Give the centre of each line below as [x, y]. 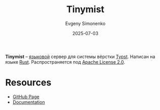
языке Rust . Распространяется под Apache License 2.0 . [65, 62]
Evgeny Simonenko [85, 23]
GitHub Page [26, 97]
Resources [28, 83]
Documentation [29, 102]
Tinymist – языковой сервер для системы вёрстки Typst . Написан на [80, 57]
